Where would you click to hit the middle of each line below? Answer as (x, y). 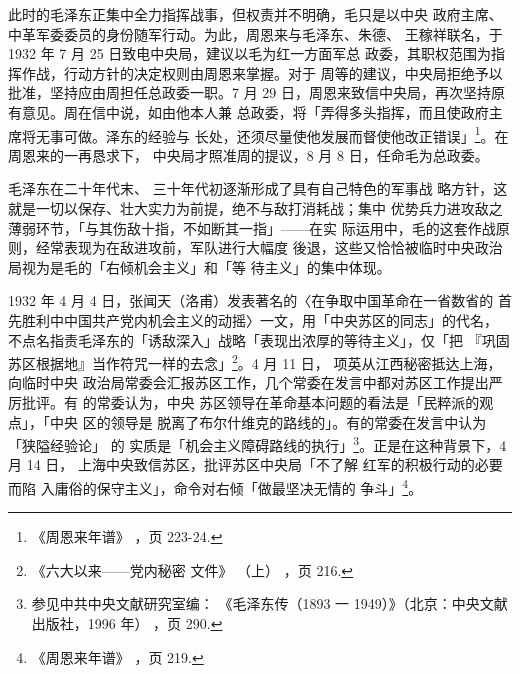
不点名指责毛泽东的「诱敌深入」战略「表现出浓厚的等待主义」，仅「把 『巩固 (259, 339)
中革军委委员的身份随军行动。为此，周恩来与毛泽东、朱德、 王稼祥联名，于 (255, 33)
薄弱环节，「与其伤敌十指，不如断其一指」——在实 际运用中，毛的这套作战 (252, 227)
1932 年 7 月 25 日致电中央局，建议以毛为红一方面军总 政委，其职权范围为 (249, 53)
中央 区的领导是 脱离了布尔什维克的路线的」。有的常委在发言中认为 (268, 421)
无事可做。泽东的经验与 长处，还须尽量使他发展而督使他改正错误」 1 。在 (272, 134)
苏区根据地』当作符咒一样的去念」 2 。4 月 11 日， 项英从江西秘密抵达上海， (255, 361)
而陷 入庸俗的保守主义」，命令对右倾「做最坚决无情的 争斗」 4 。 (215, 486)
